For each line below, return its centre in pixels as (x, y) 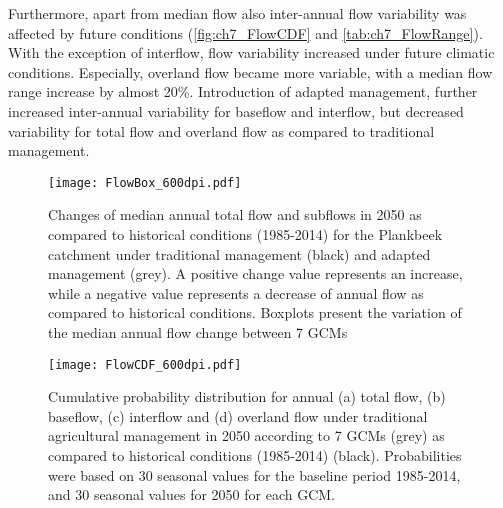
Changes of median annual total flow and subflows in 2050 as (235, 214)
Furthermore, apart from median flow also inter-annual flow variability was (237, 13)
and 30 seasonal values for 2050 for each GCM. (191, 494)
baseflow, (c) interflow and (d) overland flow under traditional (238, 415)
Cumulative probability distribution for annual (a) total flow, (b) (247, 396)
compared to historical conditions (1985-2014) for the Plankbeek (245, 234)
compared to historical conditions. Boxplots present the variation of (255, 312)
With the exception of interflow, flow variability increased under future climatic (251, 52)
